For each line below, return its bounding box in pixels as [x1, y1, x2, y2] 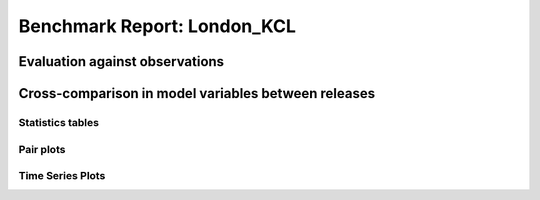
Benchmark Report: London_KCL [18, 15, 297, 37]
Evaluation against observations [18, 53, 225, 70]
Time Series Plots [18, 169, 106, 183]
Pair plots [18, 142, 66, 156]
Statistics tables [18, 115, 100, 129]
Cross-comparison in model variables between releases [18, 85, 375, 102]
